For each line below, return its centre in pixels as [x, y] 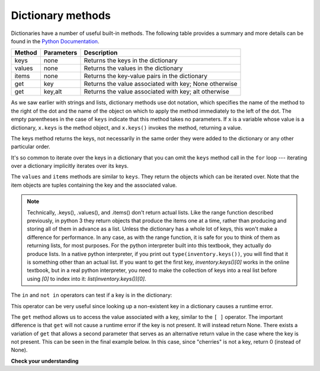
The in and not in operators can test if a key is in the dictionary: [92, 295]
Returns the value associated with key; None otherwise [161, 84]
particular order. [31, 147]
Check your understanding [45, 361]
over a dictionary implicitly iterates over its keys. [70, 166]
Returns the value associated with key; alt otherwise [156, 92]
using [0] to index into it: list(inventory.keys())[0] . [87, 279]
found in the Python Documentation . [55, 41]
